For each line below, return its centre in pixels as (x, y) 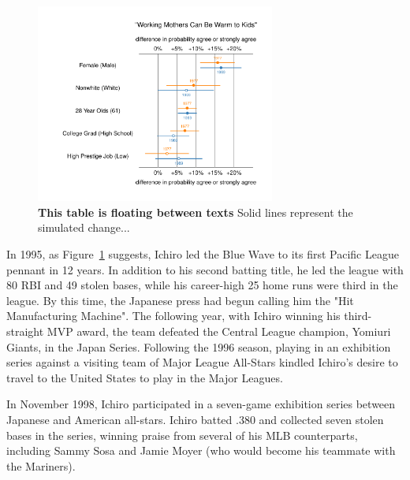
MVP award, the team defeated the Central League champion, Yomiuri (219, 331)
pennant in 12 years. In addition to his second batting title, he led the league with (205, 269)
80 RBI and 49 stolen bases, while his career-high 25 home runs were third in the (202, 285)
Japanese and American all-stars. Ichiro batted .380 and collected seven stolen (195, 419)
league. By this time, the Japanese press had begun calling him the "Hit (180, 300)
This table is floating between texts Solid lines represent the (196, 212)
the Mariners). (41, 465)
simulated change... (84, 227)
